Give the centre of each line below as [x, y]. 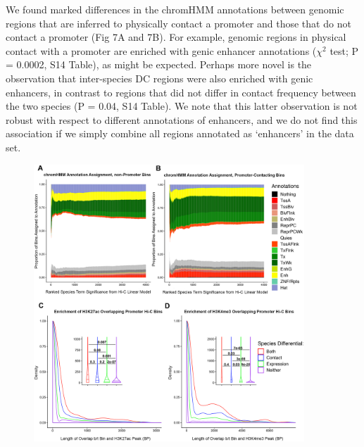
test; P [344, 50]
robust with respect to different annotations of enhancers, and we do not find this [182, 119]
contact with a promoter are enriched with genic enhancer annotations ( [161, 50]
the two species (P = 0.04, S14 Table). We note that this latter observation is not [182, 106]
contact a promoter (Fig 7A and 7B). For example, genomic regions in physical [176, 37]
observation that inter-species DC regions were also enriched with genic [159, 78]
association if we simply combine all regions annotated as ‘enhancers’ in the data [180, 133]
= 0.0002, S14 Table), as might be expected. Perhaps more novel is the [159, 64]
